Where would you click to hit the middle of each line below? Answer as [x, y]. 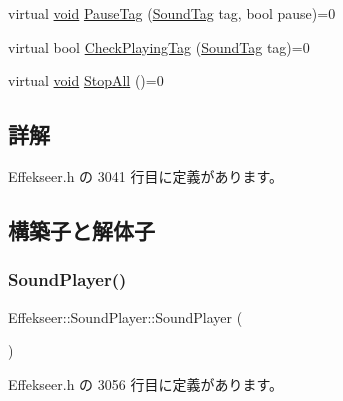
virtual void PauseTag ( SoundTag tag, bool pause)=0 [172, 13]
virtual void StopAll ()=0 [86, 80]
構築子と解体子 [81, 229]
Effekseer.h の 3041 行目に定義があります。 [146, 175]
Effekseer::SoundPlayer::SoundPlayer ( [125, 316]
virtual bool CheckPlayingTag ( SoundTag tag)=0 [159, 46]
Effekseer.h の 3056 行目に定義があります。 [146, 383]
